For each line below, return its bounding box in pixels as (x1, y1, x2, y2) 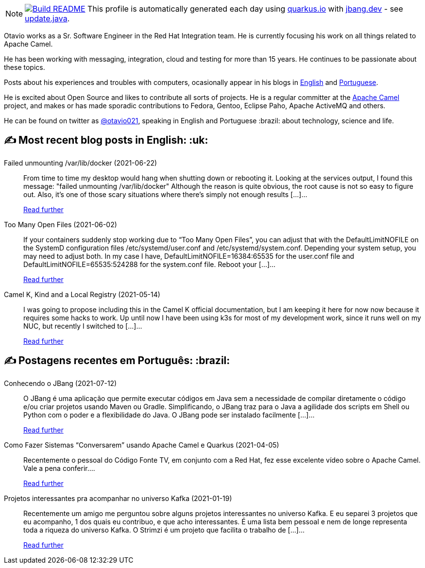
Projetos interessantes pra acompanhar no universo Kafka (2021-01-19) (4, 494, 232, 502)
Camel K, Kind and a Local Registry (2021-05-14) (4, 290, 160, 299)
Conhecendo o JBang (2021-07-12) (4, 379, 117, 387)
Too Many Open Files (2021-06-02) (4, 220, 117, 229)
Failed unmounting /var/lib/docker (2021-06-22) (4, 158, 157, 167)
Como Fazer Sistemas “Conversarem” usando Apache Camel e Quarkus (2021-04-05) (4, 440, 279, 449)
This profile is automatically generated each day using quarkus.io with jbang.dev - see (87, 4, 403, 14)
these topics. (4, 63, 45, 71)
